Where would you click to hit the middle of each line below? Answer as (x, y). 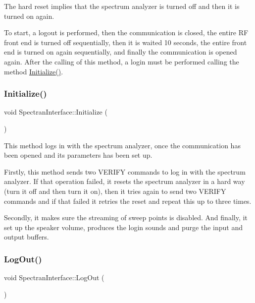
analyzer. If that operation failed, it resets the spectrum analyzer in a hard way (125, 181)
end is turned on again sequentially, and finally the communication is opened (121, 52)
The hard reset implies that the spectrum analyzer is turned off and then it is (122, 6)
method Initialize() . (34, 71)
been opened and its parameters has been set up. (78, 155)
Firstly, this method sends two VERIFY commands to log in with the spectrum (125, 171)
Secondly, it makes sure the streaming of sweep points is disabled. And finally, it (126, 217)
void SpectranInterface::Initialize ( (56, 112)
